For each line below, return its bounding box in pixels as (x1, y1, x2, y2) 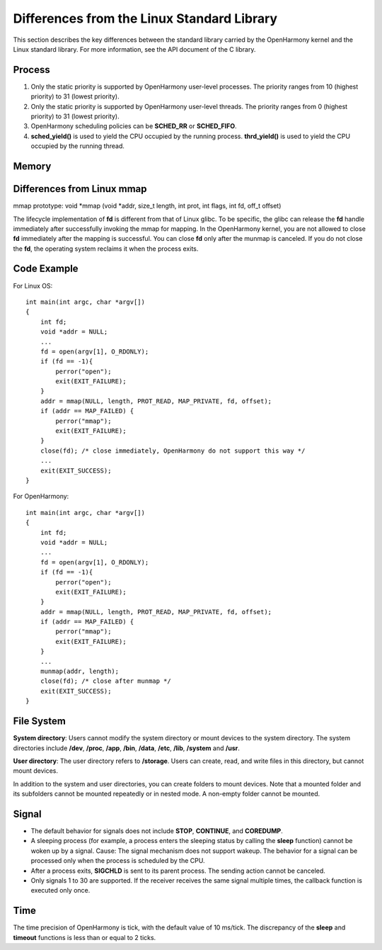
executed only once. (30, 886, 91, 895)
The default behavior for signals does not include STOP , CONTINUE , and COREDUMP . (30, 826, 283, 835)
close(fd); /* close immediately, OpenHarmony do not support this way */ (40, 446, 306, 455)
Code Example (13, 263, 79, 275)
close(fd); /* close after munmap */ (40, 677, 171, 685)
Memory (13, 160, 52, 172)
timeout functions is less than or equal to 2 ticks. (13, 933, 156, 941)
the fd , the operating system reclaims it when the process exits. (13, 244, 199, 253)
